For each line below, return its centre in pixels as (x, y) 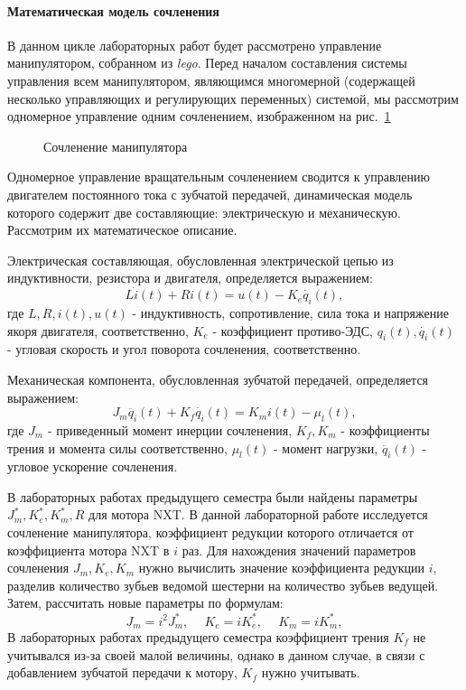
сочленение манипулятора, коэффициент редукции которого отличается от (210, 532)
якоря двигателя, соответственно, (98, 330)
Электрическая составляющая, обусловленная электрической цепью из (200, 260)
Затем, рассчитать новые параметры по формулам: (145, 603)
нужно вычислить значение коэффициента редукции (282, 568)
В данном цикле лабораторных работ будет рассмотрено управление (195, 45)
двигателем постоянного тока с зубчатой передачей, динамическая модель (210, 194)
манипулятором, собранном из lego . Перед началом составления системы (207, 63)
